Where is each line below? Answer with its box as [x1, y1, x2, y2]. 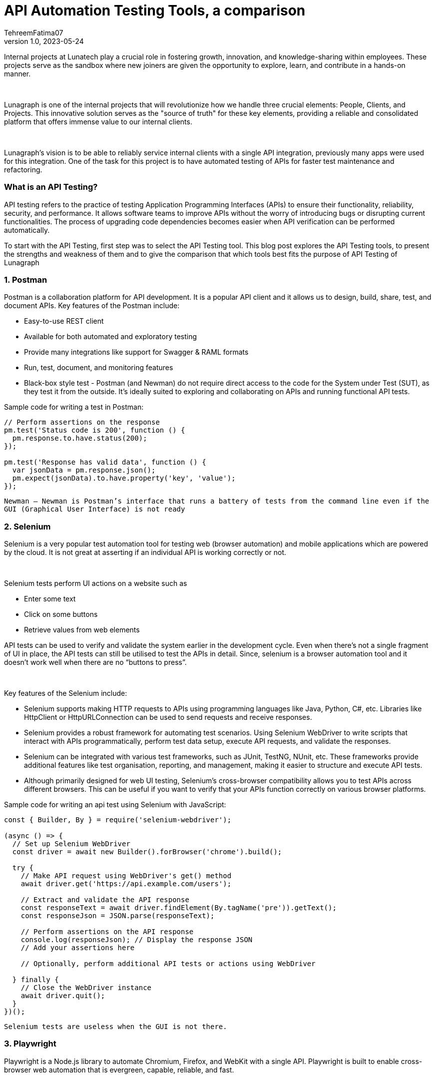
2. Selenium [4, 521, 51, 532]
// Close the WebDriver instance [20, 984, 152, 992]
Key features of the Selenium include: [4, 689, 127, 697]
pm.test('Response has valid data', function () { [4, 458, 206, 467]
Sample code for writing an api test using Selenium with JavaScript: [4, 800, 226, 809]
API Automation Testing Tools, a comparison [4, 2, 306, 19]
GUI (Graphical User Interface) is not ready [4, 505, 185, 514]
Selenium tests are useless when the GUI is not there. [4, 1023, 227, 1031]
